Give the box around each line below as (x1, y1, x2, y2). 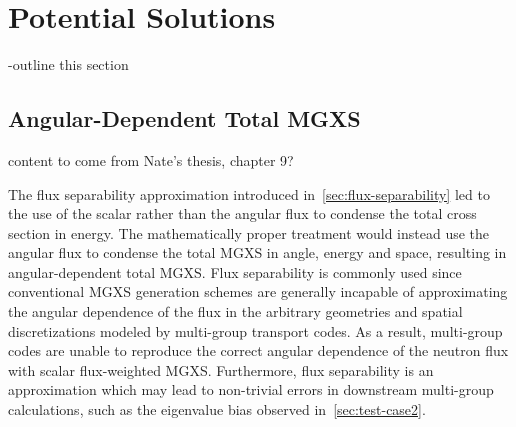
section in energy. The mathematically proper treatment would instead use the (8, 222, 490, 243)
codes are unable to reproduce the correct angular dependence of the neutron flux (8, 340, 509, 361)
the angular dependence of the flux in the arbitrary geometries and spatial (8, 301, 463, 322)
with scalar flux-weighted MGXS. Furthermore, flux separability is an (8, 359, 434, 380)
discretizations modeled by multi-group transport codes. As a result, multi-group (8, 320, 503, 341)
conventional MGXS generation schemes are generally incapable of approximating (8, 281, 508, 302)
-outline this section (8, 54, 129, 75)
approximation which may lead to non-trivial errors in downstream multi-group (8, 379, 494, 400)
